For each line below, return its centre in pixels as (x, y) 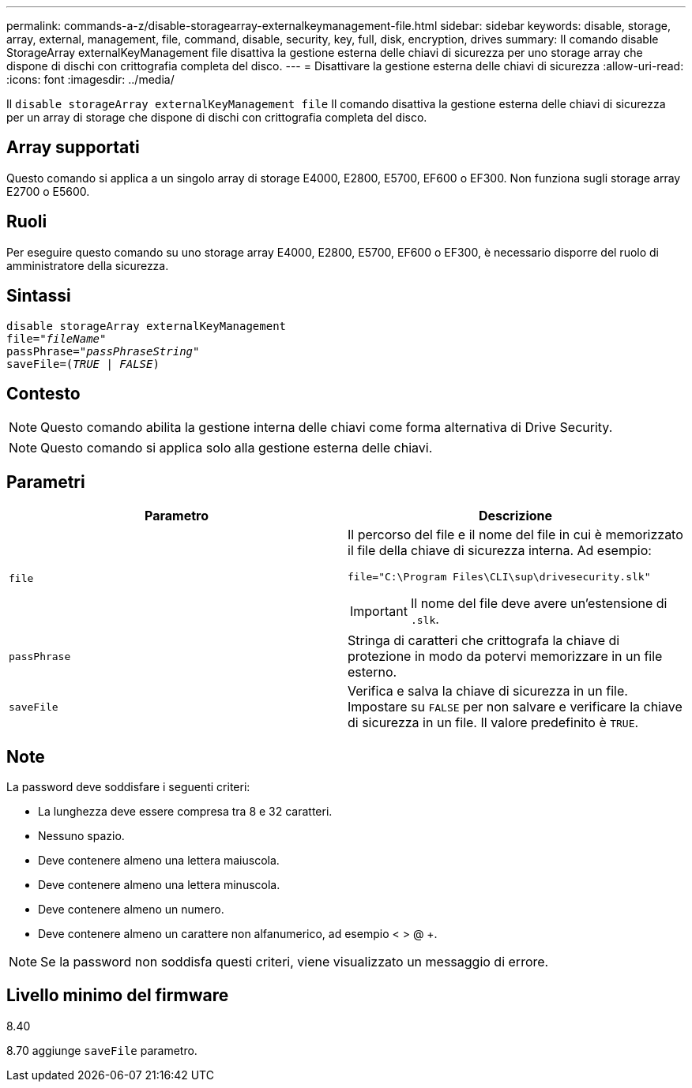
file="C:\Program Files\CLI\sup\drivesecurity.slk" (499, 577)
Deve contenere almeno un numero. (131, 910)
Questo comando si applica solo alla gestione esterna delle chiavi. (237, 448)
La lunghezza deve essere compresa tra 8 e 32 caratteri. (185, 812)
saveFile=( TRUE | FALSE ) (83, 364)
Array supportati (73, 148)
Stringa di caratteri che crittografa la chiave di (484, 641)
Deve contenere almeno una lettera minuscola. (159, 885)
